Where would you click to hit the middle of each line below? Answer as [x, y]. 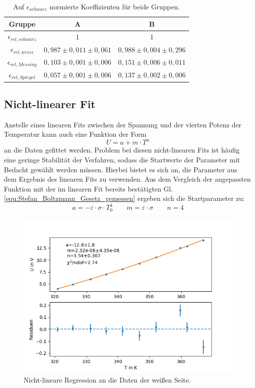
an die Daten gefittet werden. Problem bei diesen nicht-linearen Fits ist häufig [122, 150]
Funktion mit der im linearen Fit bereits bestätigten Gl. [89, 188]
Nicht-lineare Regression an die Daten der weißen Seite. [107, 380]
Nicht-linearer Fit [50, 103]
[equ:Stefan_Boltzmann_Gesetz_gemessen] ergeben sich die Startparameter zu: [125, 198]
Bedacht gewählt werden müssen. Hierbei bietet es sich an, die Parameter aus [121, 169]
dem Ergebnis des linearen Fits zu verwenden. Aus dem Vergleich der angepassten [127, 179]
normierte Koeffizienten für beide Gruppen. [115, 6]
